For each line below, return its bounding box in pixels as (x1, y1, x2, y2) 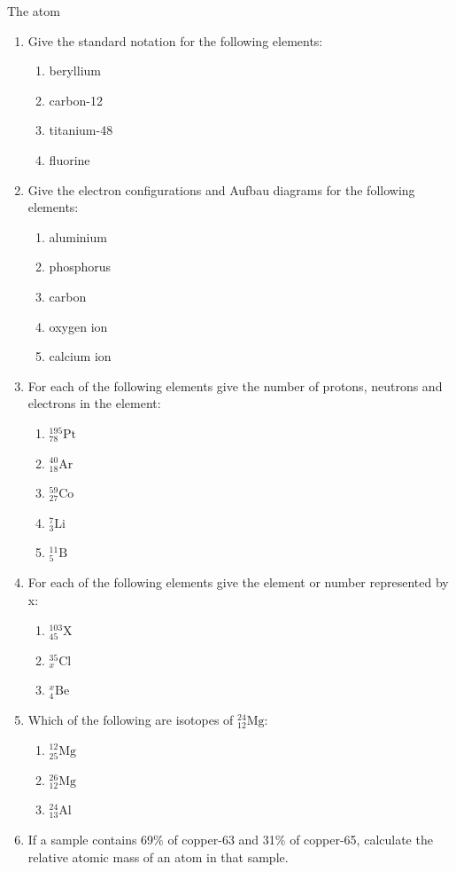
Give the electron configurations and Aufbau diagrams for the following (27, 180, 415, 199)
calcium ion (49, 347, 112, 365)
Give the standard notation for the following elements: (27, 31, 323, 50)
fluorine (49, 150, 90, 169)
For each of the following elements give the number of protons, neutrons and (27, 376, 443, 395)
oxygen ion (49, 317, 108, 335)
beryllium (49, 61, 101, 80)
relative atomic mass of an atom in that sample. (27, 847, 289, 866)
